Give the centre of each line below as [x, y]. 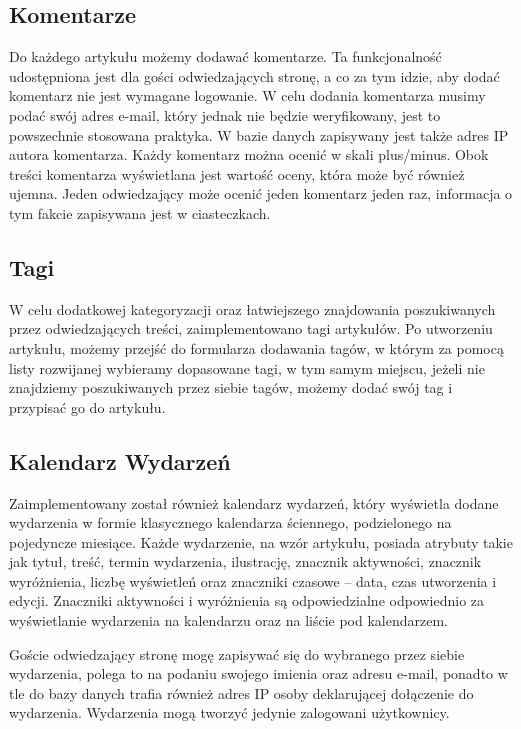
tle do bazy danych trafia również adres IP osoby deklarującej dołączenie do [241, 692]
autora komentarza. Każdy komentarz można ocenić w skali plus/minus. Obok [249, 154]
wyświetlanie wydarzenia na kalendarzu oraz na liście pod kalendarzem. [228, 620]
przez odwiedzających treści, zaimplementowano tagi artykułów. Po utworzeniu [251, 328]
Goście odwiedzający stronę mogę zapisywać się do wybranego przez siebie [237, 653]
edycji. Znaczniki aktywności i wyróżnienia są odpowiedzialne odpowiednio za [247, 600]
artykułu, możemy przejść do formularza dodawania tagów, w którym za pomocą [256, 347]
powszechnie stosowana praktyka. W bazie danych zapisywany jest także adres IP [259, 134]
